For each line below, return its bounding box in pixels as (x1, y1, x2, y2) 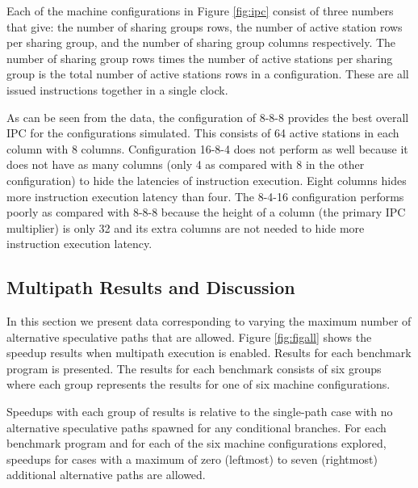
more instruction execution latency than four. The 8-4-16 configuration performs (6, 187, 404, 204)
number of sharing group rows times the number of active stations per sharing (6, 49, 393, 66)
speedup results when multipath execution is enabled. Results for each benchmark (6, 344, 412, 361)
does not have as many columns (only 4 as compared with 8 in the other (6, 156, 365, 173)
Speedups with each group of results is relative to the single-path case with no (6, 403, 393, 420)
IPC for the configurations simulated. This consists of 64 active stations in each (6, 124, 399, 141)
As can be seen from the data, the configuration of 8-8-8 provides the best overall (6, 108, 409, 125)
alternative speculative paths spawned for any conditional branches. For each (6, 419, 387, 435)
